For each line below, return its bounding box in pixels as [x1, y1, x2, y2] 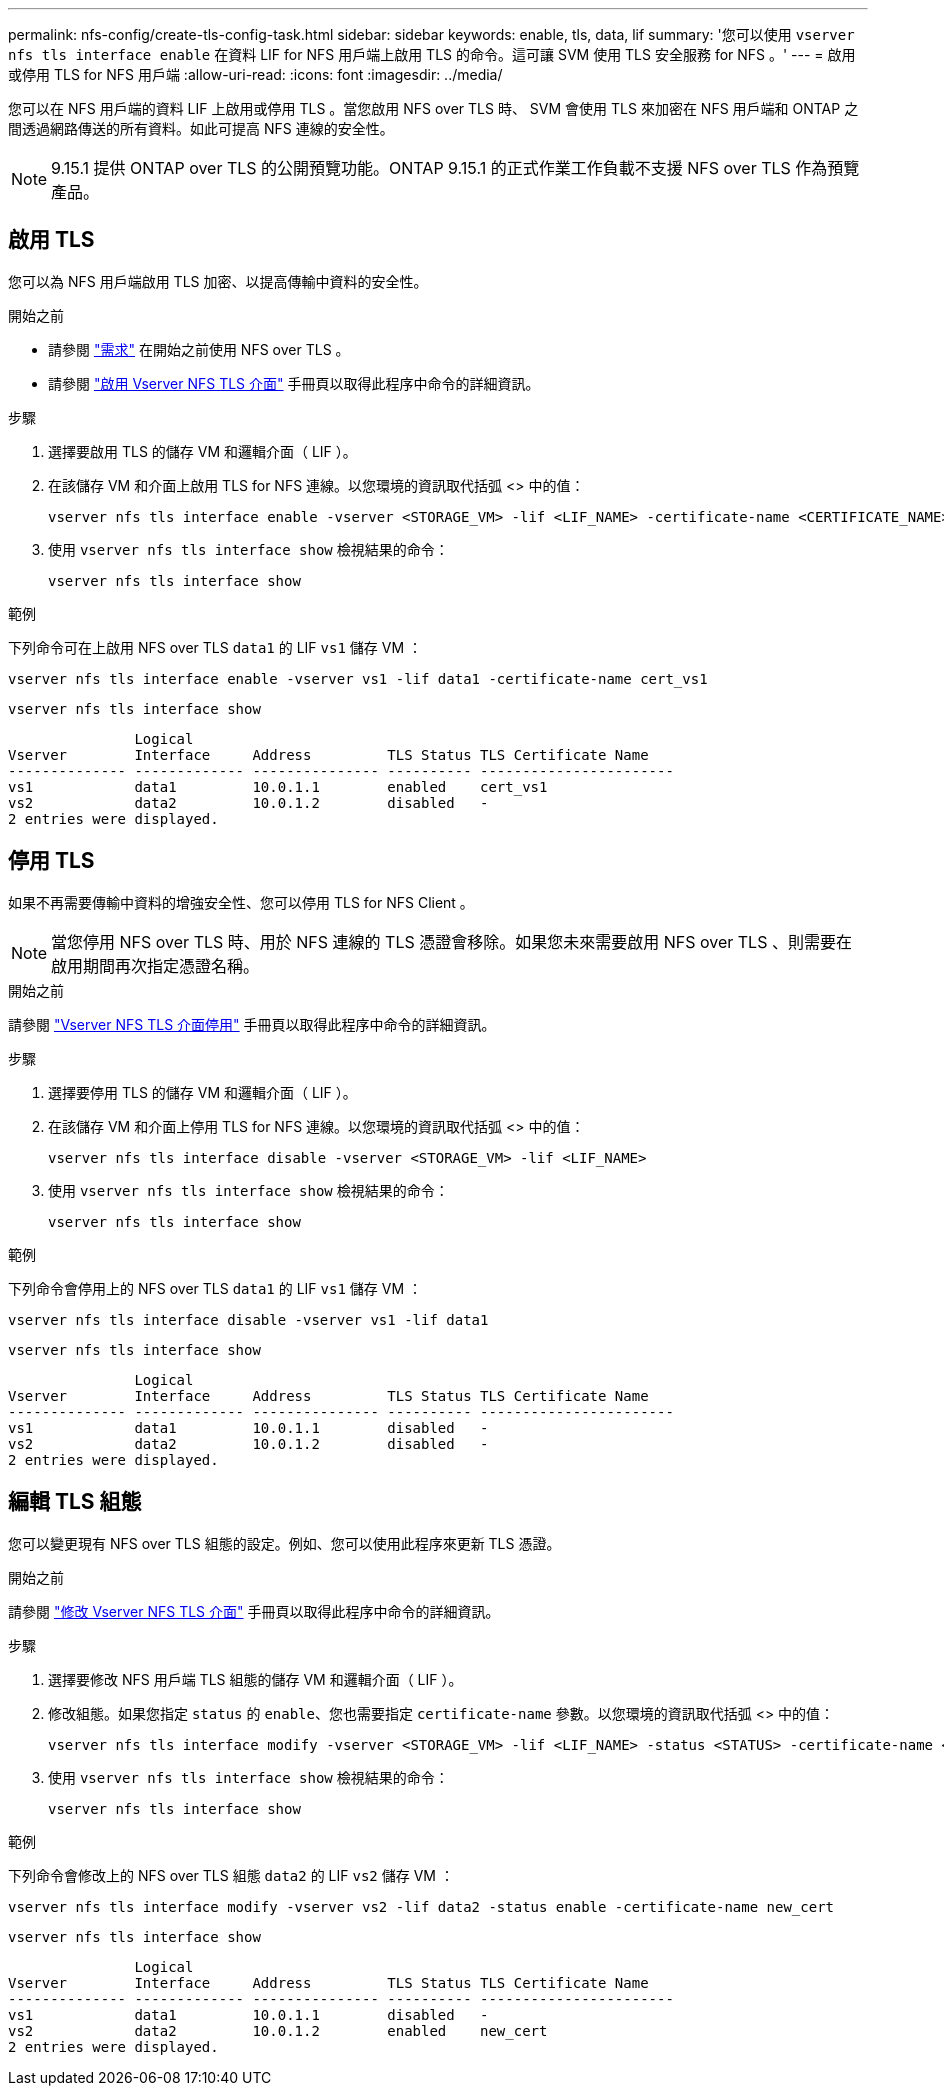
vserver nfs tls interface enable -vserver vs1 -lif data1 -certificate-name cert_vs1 [8, 670, 708, 687]
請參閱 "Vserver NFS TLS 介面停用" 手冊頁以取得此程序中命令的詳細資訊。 [8, 1015, 496, 1033]
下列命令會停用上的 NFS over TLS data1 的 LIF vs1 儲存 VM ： [8, 1279, 422, 1297]
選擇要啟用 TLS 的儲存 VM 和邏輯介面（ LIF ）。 [48, 442, 357, 460]
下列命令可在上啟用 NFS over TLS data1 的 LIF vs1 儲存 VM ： [8, 638, 422, 656]
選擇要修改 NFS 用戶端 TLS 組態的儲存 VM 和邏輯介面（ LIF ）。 [48, 1670, 463, 1688]
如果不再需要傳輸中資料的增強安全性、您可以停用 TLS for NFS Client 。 [8, 893, 474, 911]
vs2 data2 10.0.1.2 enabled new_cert [8, 2022, 548, 2039]
